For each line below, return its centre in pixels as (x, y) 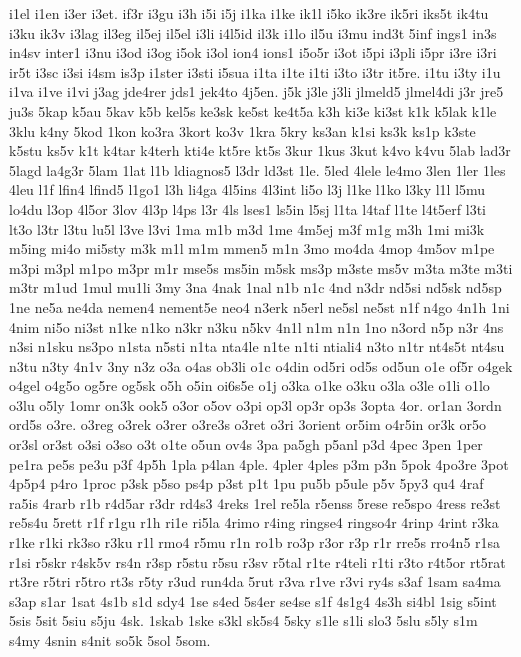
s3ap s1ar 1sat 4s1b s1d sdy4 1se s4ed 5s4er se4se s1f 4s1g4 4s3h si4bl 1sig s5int (253, 600)
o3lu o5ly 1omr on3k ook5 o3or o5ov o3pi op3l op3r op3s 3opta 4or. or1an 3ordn (255, 404)
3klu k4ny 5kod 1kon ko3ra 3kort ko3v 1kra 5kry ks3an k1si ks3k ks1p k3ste (242, 130)
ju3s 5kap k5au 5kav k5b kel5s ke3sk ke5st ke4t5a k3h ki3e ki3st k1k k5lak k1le (253, 110)
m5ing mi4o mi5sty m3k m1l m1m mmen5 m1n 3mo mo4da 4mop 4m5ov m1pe (252, 248)
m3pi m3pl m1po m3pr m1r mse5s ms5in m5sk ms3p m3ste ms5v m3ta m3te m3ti (261, 267)
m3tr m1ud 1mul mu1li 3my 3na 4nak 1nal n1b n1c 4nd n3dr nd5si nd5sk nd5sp (255, 287)
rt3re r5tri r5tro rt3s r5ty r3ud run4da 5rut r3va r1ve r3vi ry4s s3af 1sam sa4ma (255, 581)
